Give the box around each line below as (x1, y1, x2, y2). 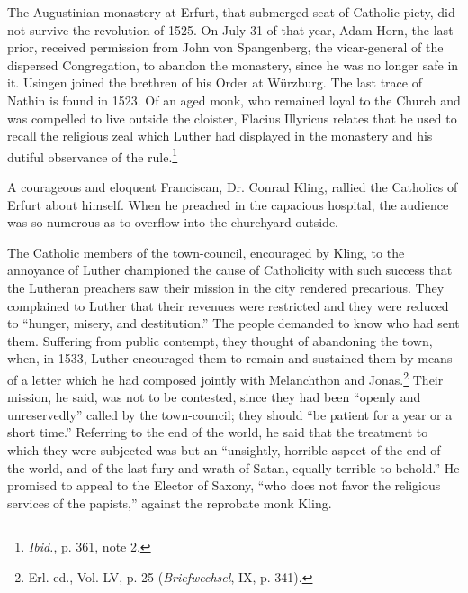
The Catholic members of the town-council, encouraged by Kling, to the (7, 242, 405, 261)
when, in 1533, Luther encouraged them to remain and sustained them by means (7, 349, 453, 368)
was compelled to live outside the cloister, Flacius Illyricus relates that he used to (7, 108, 457, 127)
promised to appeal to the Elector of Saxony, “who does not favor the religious (7, 476, 441, 495)
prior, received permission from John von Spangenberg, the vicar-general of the (7, 38, 444, 57)
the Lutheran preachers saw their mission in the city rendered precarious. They (7, 278, 445, 296)
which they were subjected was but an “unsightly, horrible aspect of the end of (7, 440, 441, 459)
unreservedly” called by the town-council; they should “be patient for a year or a (7, 405, 453, 424)
